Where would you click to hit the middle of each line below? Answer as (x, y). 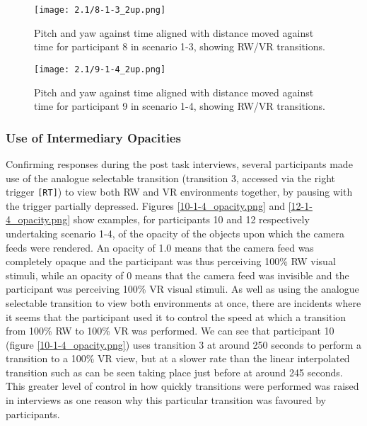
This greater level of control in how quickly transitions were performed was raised (182, 386)
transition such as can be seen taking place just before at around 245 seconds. (174, 372)
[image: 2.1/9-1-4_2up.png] (100, 69)
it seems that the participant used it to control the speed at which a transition (176, 316)
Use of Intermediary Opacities (93, 137)
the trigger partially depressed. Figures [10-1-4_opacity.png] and (146, 205)
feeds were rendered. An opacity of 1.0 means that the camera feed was (160, 247)
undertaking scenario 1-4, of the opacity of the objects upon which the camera (175, 233)
